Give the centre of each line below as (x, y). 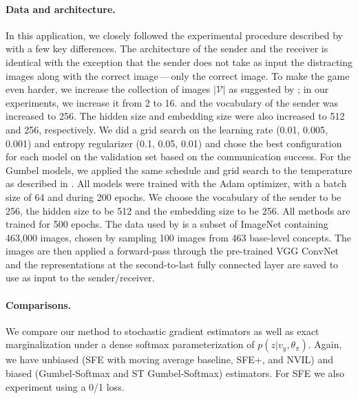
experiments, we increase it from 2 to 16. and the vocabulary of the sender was (172, 102)
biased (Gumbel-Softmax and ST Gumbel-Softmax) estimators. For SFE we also (175, 373)
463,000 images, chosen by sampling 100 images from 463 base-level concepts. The (179, 237)
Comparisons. (39, 304)
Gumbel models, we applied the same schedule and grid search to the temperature (179, 170)
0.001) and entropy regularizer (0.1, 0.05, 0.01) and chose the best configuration (174, 143)
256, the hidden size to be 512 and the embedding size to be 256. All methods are (178, 210)
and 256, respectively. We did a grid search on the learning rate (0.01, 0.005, (167, 129)
